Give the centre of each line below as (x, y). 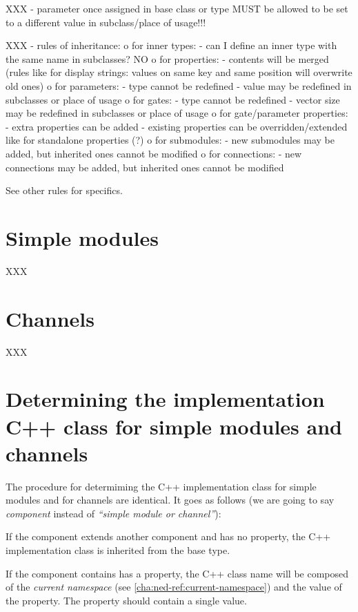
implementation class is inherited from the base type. (118, 550)
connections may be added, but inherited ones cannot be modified (145, 167)
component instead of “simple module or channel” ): (113, 513)
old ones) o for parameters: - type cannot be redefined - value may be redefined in (179, 85)
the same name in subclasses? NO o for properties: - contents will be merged (167, 58)
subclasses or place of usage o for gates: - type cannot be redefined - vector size (173, 99)
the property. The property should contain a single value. (126, 600)
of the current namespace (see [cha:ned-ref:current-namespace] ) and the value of (174, 587)
